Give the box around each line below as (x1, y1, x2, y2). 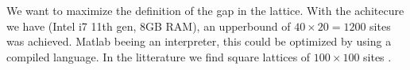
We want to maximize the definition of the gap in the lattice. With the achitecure (6, 2, 404, 18)
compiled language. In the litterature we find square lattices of (6, 48, 311, 64)
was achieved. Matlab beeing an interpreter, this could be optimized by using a (6, 33, 392, 50)
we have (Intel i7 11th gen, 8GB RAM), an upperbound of (6, 17, 291, 34)
